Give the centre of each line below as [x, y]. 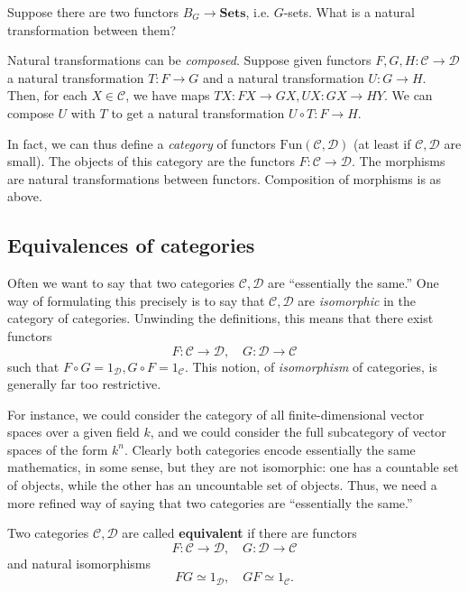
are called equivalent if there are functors [239, 533]
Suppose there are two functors [93, 12]
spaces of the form [58, 449]
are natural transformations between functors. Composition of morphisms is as [225, 178]
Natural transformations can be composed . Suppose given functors [189, 60]
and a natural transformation [284, 77]
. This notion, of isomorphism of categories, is [311, 366]
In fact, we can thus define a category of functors [142, 143]
